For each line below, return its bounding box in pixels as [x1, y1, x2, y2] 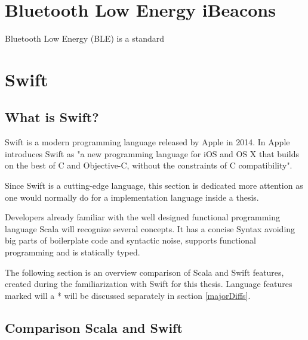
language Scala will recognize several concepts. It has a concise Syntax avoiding [5, 222, 295, 235]
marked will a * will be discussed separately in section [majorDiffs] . [5, 289, 251, 301]
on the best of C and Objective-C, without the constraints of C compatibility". [5, 159, 292, 171]
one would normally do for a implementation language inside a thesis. [5, 191, 259, 203]
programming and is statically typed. [5, 246, 140, 258]
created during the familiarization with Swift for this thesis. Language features [5, 277, 292, 290]
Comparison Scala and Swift [5, 318, 183, 336]
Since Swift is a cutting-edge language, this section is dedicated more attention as [5, 179, 303, 192]
